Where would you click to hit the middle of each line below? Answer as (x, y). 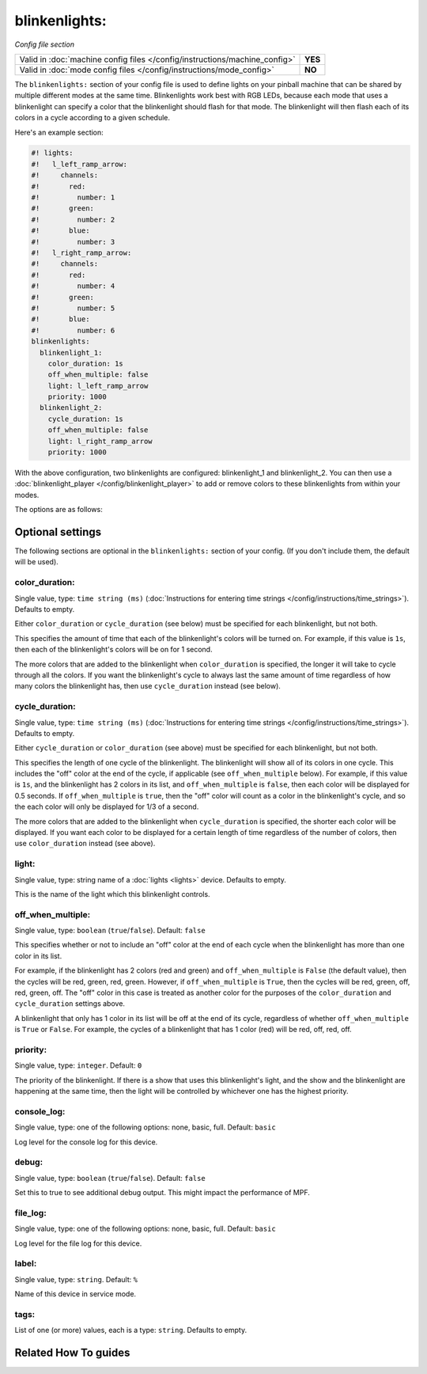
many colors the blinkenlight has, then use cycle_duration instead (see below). (147, 686)
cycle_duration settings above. (70, 1004)
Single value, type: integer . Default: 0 (78, 1065)
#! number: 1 (73, 197)
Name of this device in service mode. (76, 1294)
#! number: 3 (73, 242)
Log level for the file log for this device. (78, 1243)
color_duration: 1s (86, 363)
